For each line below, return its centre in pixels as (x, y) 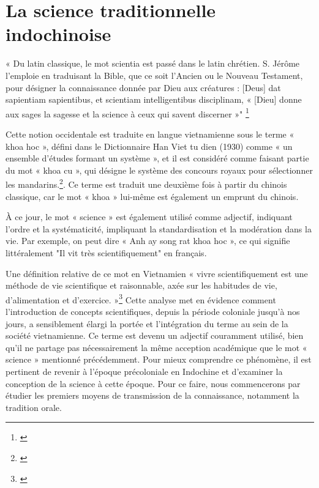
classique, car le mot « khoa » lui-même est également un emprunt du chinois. (152, 196)
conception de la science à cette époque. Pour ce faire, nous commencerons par (153, 383)
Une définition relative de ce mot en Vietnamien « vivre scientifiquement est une (157, 273)
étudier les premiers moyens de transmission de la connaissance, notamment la (152, 395)
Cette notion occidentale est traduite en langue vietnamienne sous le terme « (150, 134)
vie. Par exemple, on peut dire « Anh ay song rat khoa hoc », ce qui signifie (148, 241)
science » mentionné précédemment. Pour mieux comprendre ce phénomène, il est (159, 359)
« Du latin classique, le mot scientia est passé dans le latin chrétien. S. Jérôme (153, 63)
